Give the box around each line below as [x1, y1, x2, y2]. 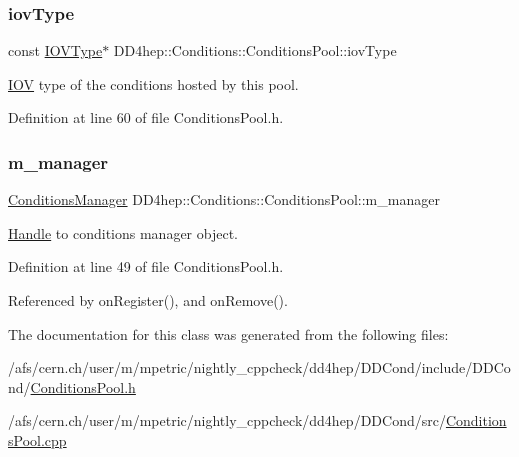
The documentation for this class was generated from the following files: [8, 323, 449, 344]
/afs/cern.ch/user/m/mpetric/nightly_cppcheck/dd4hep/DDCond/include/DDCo [8, 357, 511, 378]
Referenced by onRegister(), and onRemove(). [8, 290, 288, 310]
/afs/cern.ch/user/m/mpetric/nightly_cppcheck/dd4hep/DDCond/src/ [8, 410, 446, 431]
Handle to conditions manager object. [8, 222, 238, 243]
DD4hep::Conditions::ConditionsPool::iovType [113, 40, 397, 61]
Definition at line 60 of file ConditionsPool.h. [8, 107, 284, 128]
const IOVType [8, 40, 103, 61]
